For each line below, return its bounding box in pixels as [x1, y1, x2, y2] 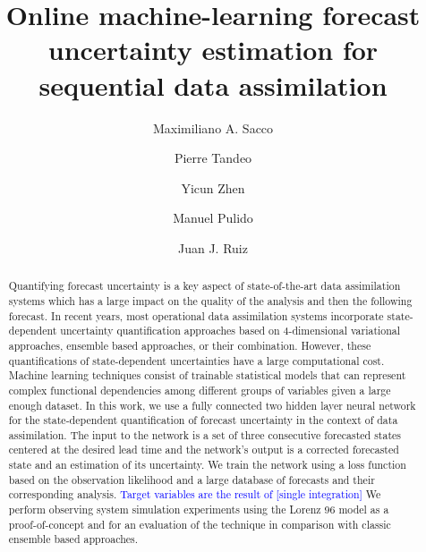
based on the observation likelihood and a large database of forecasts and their [8, 471, 375, 487]
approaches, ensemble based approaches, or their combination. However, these [8, 337, 371, 352]
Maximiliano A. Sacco [152, 118, 274, 137]
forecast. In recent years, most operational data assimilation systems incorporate [8, 308, 384, 323]
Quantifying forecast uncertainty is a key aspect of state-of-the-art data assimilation [8, 278, 401, 293]
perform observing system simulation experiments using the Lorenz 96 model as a [8, 502, 389, 517]
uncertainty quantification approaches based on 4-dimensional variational [60, 323, 401, 338]
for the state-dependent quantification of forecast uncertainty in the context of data [8, 412, 398, 428]
